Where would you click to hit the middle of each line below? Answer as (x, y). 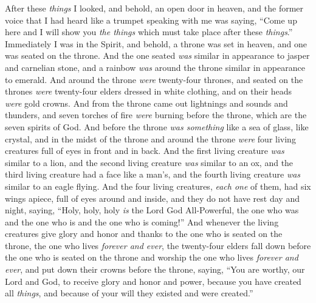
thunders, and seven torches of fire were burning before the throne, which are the (156, 115)
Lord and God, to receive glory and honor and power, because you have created (153, 281)
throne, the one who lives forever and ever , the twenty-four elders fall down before (158, 245)
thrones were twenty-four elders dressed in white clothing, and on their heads (149, 91)
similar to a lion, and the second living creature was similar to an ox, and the (149, 162)
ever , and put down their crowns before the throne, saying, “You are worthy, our (155, 269)
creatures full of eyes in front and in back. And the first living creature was (145, 151)
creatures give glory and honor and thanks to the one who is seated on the (144, 234)
